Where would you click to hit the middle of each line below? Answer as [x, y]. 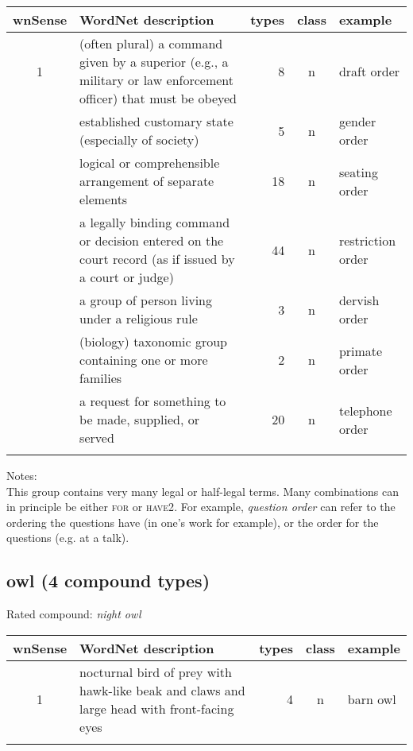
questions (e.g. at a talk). [68, 538]
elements [104, 199]
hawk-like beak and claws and [162, 690]
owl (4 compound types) [108, 581]
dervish [359, 300]
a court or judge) [127, 277]
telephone [365, 410]
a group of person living [146, 300]
